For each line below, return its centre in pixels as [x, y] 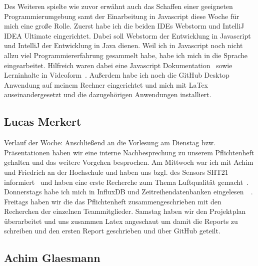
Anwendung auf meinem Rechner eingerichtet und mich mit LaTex [106, 84]
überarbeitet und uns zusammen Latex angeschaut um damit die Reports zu [121, 221]
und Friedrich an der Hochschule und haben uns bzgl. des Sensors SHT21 [116, 172]
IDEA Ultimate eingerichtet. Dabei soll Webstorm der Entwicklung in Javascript [127, 35]
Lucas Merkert [43, 121]
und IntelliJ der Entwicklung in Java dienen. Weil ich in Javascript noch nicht [123, 45]
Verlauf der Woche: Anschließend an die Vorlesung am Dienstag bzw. [110, 143]
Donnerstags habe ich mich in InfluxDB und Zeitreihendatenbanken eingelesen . [128, 192]
